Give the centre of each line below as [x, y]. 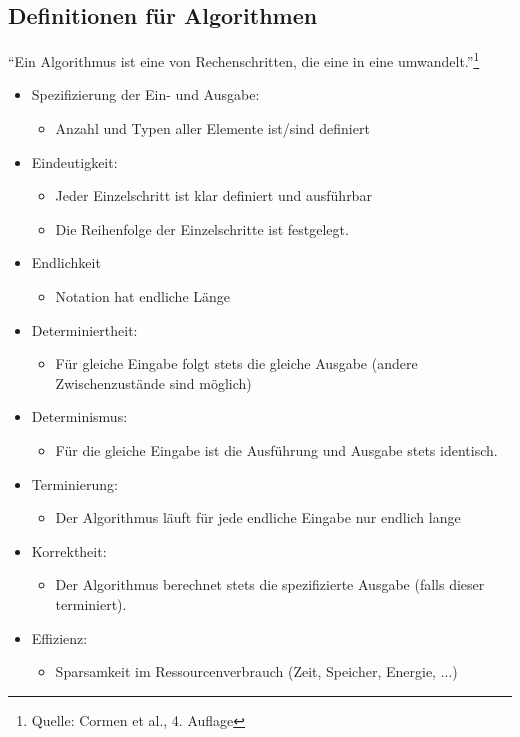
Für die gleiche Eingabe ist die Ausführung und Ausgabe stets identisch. [276, 449]
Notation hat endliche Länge [143, 296]
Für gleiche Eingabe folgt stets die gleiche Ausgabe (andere [236, 363]
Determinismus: [79, 416]
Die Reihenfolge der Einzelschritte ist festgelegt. [202, 228]
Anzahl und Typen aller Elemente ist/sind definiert [212, 128]
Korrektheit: [69, 550]
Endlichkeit [66, 262]
